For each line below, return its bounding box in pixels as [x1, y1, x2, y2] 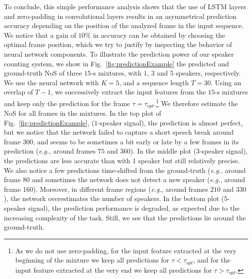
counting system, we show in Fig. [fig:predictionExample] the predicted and [4, 58, 229, 68]
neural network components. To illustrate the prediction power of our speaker [4, 48, 234, 59]
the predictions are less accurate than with [4, 155, 130, 166]
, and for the [193, 255, 231, 265]
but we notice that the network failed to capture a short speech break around [4, 127, 234, 137]
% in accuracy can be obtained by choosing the [85, 30, 225, 40]
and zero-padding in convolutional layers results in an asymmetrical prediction [4, 11, 237, 21]
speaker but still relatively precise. [138, 155, 240, 166]
